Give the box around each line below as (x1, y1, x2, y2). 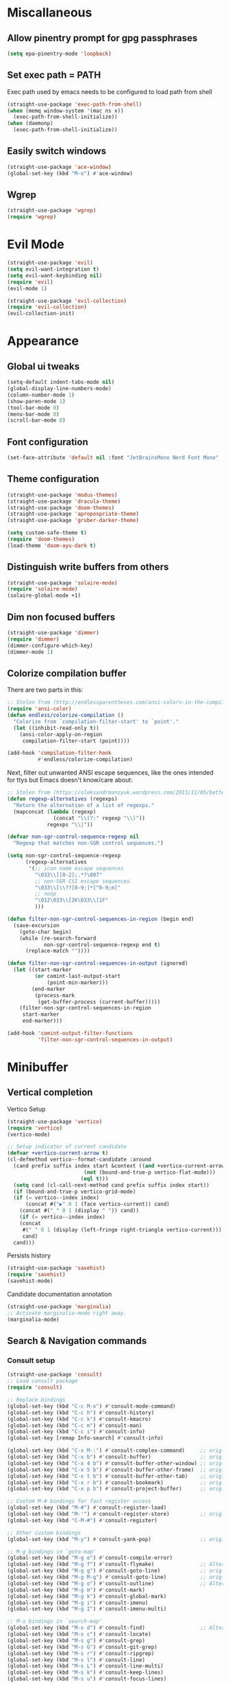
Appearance (7, 333, 79, 349)
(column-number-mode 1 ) (7, 391, 75, 398)
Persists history (7, 1251, 51, 1260)
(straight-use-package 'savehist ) (7, 1265, 106, 1272)
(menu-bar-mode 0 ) (7, 411, 60, 418)
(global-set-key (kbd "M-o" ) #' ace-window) (7, 170, 133, 177)
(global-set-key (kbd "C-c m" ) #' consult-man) (7, 1422, 142, 1429)
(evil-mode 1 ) (7, 285, 48, 292)
